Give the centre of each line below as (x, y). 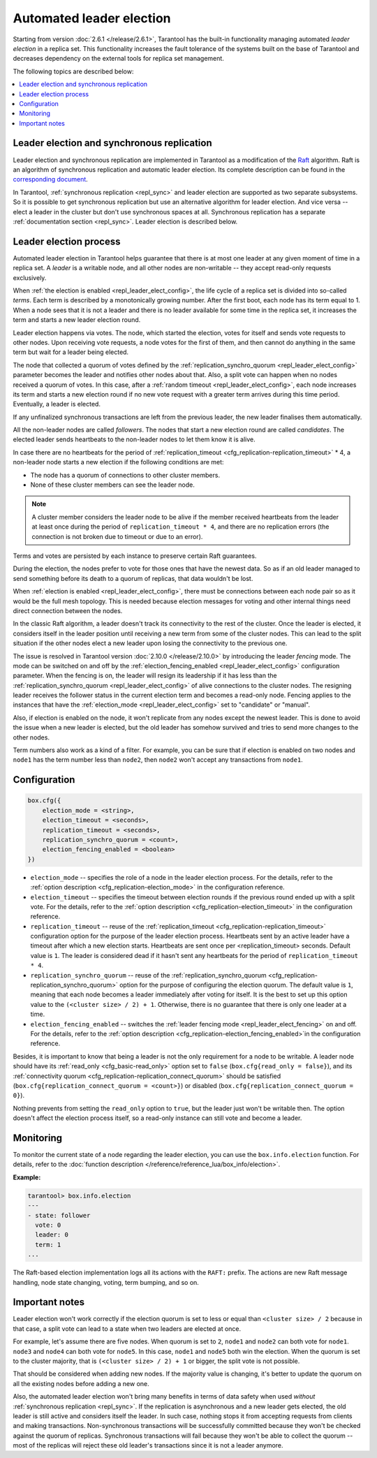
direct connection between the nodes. (68, 610)
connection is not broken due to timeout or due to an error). (117, 536)
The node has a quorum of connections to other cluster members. (125, 475)
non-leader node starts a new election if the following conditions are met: (118, 462)
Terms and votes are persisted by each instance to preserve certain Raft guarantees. (135, 556)
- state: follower (59, 1215)
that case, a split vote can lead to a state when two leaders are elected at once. (127, 1328)
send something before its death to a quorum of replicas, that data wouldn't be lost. (133, 578)
